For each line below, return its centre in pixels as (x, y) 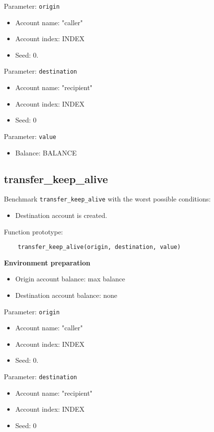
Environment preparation (47, 262)
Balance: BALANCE (46, 152)
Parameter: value (30, 136)
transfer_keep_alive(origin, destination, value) (99, 247)
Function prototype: (33, 231)
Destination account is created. (61, 215)
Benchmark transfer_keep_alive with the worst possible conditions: (107, 199)
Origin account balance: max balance (70, 279)
